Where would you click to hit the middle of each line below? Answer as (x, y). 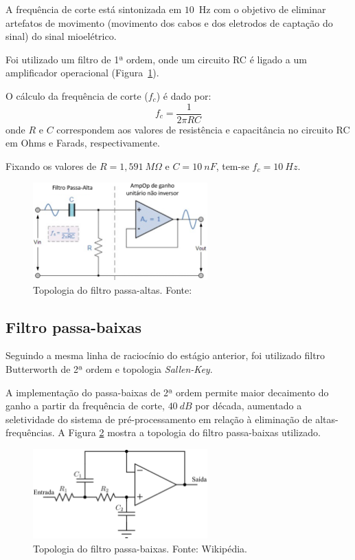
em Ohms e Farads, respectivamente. (83, 143)
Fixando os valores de (51, 165)
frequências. (30, 432)
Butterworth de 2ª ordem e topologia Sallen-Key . (109, 368)
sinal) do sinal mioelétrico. (61, 36)
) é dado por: (184, 95)
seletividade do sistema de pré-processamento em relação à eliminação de (159, 419)
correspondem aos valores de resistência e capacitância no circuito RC (203, 129)
